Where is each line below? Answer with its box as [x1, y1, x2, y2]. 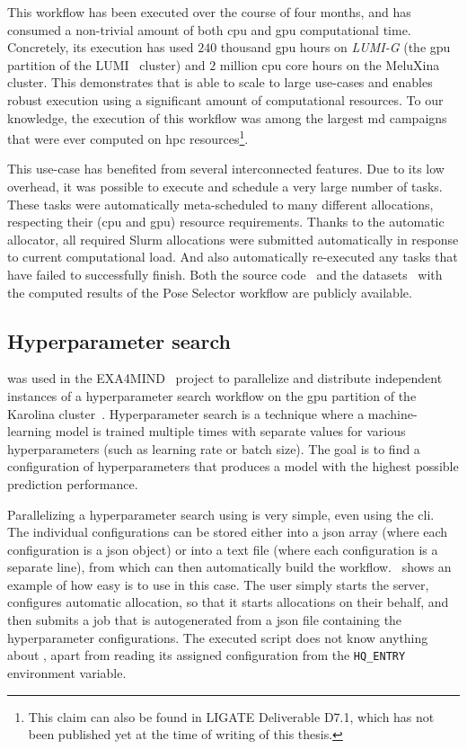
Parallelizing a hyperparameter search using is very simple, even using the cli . [7, 504, 435, 523]
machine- [367, 404, 418, 423]
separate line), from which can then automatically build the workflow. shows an [7, 557, 452, 576]
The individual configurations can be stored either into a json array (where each [7, 522, 448, 541]
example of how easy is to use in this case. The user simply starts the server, [7, 575, 429, 593]
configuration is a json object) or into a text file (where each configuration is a [7, 539, 438, 558]
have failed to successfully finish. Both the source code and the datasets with [7, 264, 443, 283]
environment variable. [7, 663, 127, 682]
